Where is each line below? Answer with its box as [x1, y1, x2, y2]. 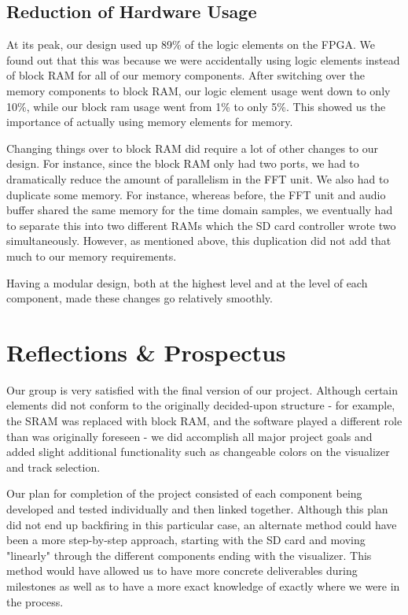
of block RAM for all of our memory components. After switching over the [6, 67, 365, 83]
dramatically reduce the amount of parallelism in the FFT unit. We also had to [6, 170, 389, 187]
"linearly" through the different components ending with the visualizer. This [6, 546, 372, 563]
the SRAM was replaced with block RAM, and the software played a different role [6, 413, 402, 429]
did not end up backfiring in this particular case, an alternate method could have [6, 516, 397, 532]
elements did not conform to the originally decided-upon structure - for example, [6, 397, 395, 413]
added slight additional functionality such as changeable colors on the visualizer [6, 443, 390, 460]
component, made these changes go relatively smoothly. [6, 290, 273, 306]
